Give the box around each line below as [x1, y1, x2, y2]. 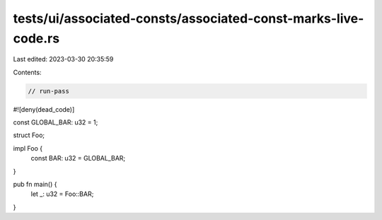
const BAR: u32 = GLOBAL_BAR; [30, 154, 126, 163]
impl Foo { [13, 144, 42, 152]
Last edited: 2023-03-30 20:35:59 [13, 55, 114, 64]
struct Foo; [13, 131, 45, 139]
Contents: [13, 68, 42, 76]
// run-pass [28, 87, 70, 95]
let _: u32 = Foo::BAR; [30, 190, 94, 198]
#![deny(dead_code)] [13, 105, 75, 113]
